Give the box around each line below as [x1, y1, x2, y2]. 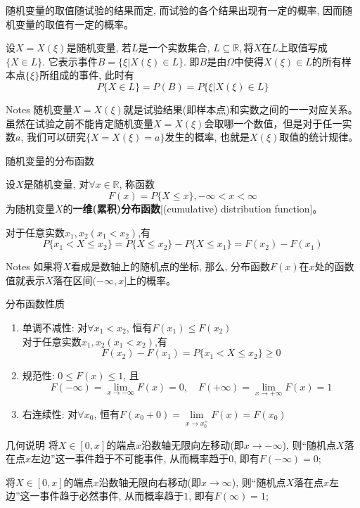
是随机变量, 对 [23, 177, 89, 191]
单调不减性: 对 [22, 319, 88, 334]
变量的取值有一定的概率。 [15, 16, 134, 31]
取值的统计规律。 [279, 129, 359, 144]
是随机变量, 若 [66, 40, 132, 55]
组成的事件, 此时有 [49, 68, 134, 82]
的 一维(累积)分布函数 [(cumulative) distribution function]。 [63, 201, 323, 215]
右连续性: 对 [22, 406, 78, 421]
